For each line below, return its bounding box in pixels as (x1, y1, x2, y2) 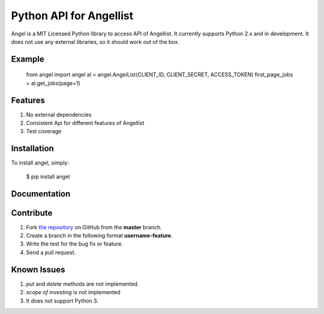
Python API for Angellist (11, 9, 134, 22)
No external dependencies (26, 111, 92, 118)
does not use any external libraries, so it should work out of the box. (11, 38, 179, 45)
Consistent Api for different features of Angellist (26, 119, 145, 127)
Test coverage (26, 128, 62, 135)
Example (11, 54, 44, 64)
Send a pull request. (26, 249, 76, 256)
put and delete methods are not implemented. (26, 280, 139, 288)
